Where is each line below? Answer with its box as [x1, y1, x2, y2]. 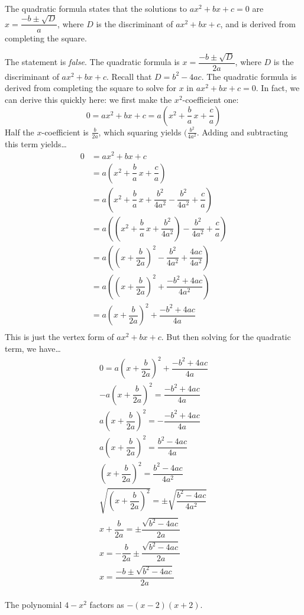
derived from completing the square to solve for [5, 82, 177, 94]
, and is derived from [220, 17, 296, 30]
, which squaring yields [98, 125, 182, 138]
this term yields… [5, 137, 67, 150]
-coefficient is [41, 125, 89, 138]
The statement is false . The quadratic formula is [5, 56, 180, 68]
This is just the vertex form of [5, 331, 114, 343]
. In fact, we [256, 82, 300, 94]
